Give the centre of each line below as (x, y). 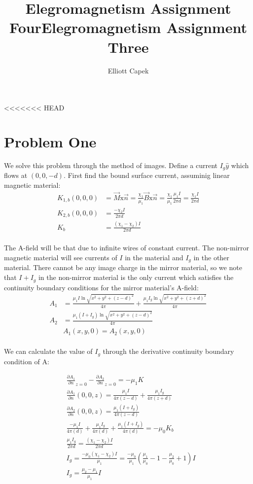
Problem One (50, 141)
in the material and (154, 258)
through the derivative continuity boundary (168, 351)
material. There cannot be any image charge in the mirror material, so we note (123, 267)
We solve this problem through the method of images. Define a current (111, 165)
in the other (211, 258)
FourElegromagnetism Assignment (128, 27)
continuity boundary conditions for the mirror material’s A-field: (101, 287)
